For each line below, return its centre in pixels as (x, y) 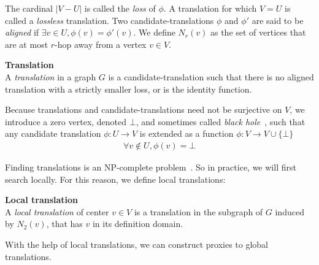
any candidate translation (53, 133)
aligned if (22, 32)
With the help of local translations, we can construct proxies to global (136, 244)
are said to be (278, 20)
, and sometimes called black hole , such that (221, 121)
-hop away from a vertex (101, 44)
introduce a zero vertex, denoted (66, 121)
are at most (27, 44)
